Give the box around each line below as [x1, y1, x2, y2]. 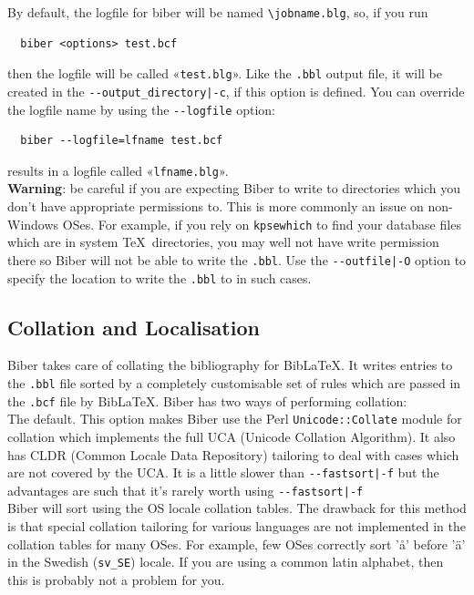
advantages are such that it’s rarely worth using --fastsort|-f [7, 480, 364, 499]
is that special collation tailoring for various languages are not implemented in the [7, 517, 466, 536]
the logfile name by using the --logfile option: [7, 99, 275, 118]
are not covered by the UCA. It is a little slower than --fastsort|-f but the [7, 463, 439, 482]
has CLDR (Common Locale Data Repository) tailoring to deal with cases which [7, 445, 459, 464]
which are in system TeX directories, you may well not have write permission [7, 232, 439, 251]
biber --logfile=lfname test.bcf [20, 134, 223, 148]
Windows [7, 214, 59, 233]
